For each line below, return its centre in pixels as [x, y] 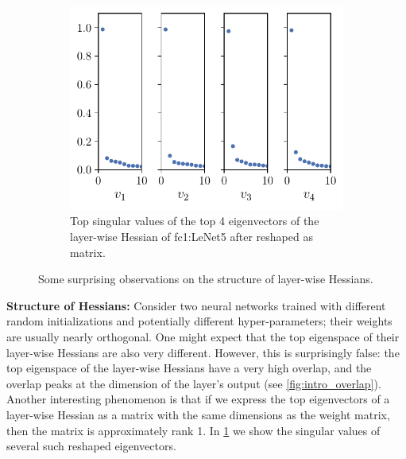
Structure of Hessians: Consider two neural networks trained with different [196, 305]
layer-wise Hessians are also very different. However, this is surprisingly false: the [203, 352]
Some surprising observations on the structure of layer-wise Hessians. [206, 279]
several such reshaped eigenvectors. [91, 446]
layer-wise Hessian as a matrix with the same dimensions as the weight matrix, [198, 414]
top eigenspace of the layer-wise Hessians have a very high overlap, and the [189, 368]
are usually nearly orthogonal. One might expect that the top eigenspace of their [203, 336]
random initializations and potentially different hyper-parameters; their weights [199, 321]
